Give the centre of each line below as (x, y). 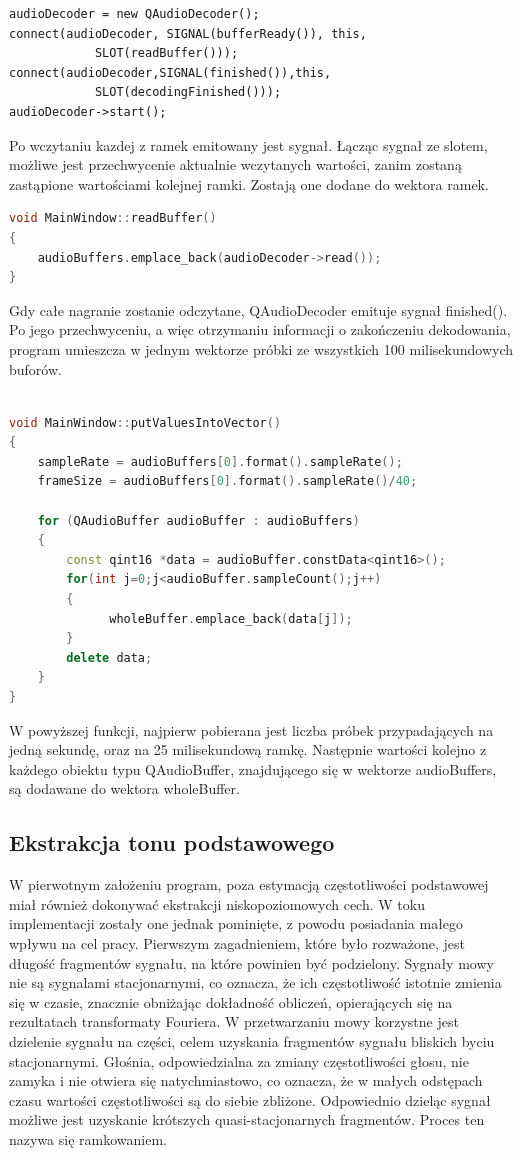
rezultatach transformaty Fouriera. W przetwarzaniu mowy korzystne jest (234, 1021)
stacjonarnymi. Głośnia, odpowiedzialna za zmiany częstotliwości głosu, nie (239, 1060)
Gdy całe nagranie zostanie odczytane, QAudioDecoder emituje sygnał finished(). (258, 309)
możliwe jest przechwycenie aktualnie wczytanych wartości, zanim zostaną (235, 164)
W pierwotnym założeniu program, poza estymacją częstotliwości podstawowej (249, 884)
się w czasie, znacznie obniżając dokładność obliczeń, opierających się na (231, 1001)
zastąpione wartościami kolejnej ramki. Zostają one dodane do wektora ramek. (249, 183)
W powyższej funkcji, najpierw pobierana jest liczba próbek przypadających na (251, 729)
